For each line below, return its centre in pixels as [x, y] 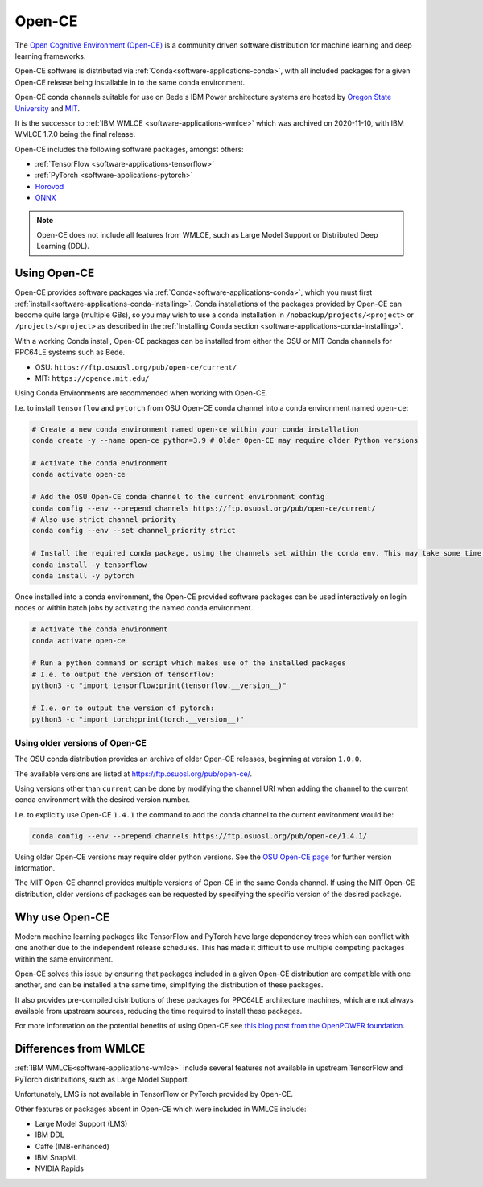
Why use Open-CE [62, 917]
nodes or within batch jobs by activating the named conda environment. [134, 608]
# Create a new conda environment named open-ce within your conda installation [195, 429]
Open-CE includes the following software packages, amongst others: [130, 149]
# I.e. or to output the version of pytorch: [123, 708]
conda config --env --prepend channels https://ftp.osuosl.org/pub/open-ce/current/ [204, 508]
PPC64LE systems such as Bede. [70, 352]
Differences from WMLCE [80, 1049]
